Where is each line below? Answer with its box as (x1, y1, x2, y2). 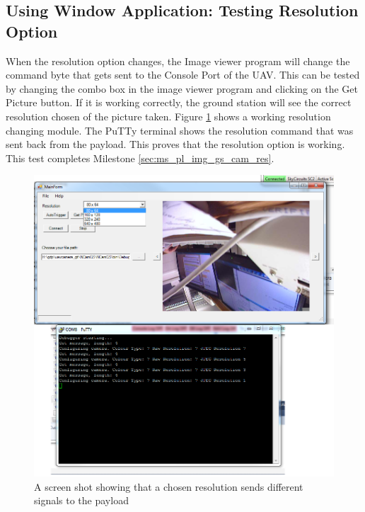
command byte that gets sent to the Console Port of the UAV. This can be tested (6, 67, 360, 82)
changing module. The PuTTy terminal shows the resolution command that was (6, 123, 354, 137)
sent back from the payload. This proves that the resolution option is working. (6, 137, 345, 152)
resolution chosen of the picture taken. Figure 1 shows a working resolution (6, 108, 331, 123)
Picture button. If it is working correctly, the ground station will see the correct (6, 95, 352, 110)
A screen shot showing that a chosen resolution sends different (34, 479, 303, 494)
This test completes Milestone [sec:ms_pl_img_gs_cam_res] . (6, 150, 274, 165)
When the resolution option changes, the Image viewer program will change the (6, 53, 350, 68)
